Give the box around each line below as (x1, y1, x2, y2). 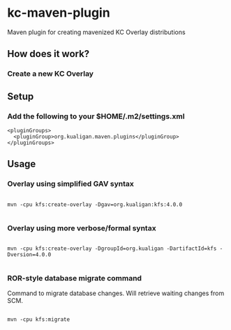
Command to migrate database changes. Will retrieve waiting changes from (7, 289, 225, 297)
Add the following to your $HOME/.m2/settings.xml (7, 111, 185, 121)
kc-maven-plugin (7, 5, 110, 21)
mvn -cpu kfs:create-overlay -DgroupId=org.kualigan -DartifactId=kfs (7, 245, 217, 252)
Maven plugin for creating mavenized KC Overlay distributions (7, 28, 186, 36)
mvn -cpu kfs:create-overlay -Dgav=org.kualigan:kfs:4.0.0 (7, 201, 183, 208)
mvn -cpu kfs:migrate (7, 316, 70, 323)
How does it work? (7, 48, 90, 60)
